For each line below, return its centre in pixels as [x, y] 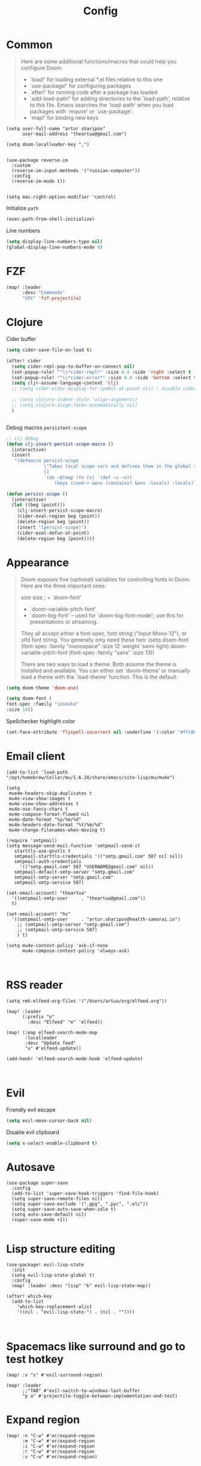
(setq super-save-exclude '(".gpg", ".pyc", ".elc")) [80, 1204]
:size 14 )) [20, 710]
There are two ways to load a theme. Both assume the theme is [99, 664]
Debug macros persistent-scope [47, 427]
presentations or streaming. [64, 622]
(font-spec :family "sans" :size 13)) [111, 652]
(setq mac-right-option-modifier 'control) [61, 197]
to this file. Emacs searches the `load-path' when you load [101, 105]
